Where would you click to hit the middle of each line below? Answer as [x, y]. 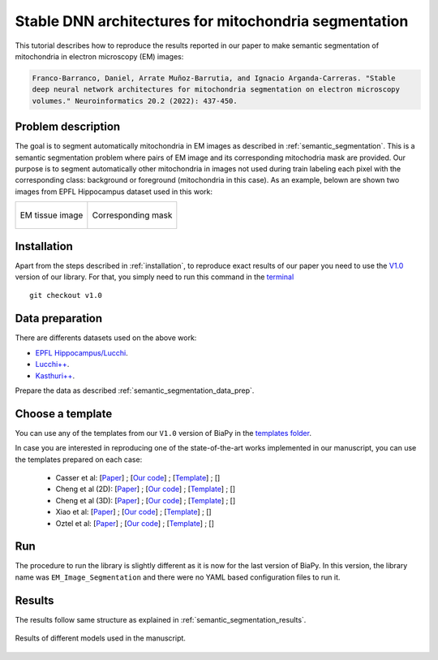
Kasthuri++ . [55, 375]
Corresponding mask [132, 215]
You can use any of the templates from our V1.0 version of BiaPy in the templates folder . [163, 433]
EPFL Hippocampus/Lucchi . [82, 352]
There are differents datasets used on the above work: [106, 338]
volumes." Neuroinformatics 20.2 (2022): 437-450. [135, 101]
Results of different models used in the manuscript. [101, 638]
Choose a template [64, 414]
